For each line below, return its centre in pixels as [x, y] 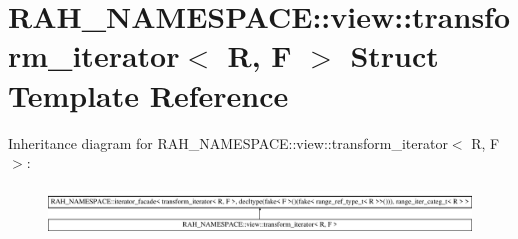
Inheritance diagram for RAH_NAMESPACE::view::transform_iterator [228, 142]
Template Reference [148, 94]
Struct [394, 55]
